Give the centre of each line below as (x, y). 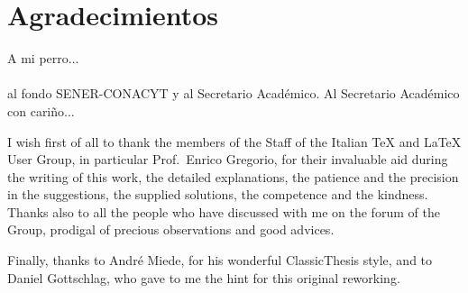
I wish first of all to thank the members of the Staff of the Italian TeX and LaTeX (234, 141)
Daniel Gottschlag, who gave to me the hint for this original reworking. (204, 277)
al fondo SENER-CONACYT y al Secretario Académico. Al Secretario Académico (234, 93)
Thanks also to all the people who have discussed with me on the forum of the (224, 211)
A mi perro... (43, 58)
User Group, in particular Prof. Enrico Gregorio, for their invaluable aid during (228, 159)
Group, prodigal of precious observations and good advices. (171, 229)
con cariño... (41, 110)
